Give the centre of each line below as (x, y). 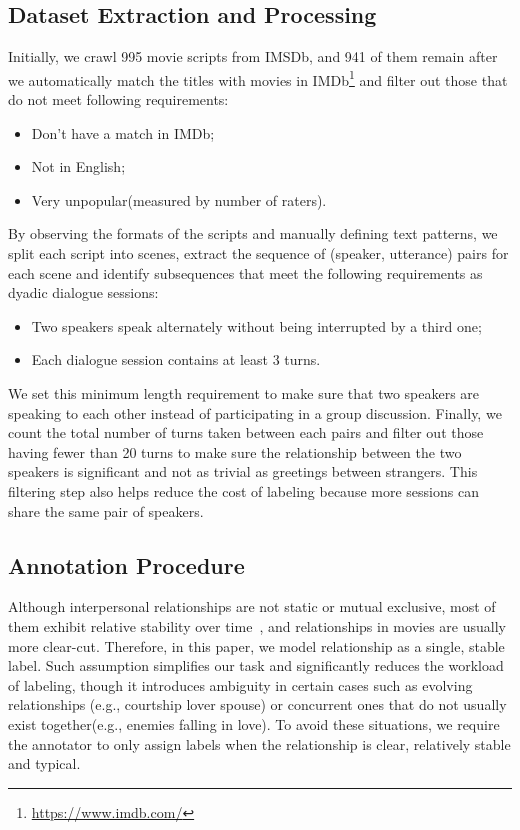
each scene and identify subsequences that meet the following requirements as (245, 272)
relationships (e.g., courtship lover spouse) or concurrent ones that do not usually (257, 704)
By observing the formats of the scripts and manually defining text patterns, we (253, 233)
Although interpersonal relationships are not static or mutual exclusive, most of (252, 606)
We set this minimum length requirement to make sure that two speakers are (244, 392)
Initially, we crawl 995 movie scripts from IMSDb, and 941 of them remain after (253, 56)
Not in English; (78, 166)
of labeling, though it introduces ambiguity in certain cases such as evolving (240, 684)
